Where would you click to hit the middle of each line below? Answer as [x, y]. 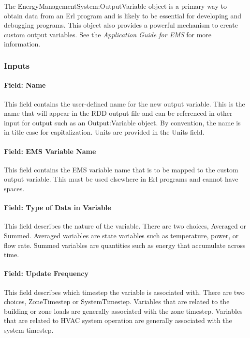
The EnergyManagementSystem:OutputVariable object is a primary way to [115, 6]
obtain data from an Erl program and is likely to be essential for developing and [123, 15]
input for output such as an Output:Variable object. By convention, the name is [122, 122]
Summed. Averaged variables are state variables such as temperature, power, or [121, 235]
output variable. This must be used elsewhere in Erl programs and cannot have [121, 179]
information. [22, 44]
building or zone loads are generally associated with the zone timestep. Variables [123, 311]
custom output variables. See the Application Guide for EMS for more [108, 34]
